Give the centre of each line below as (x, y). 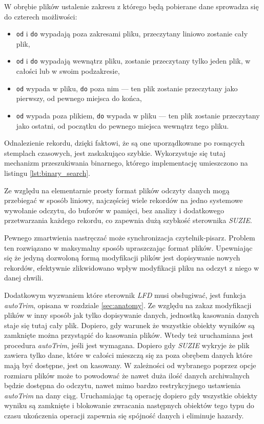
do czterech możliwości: (41, 16)
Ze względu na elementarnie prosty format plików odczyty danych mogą (117, 190)
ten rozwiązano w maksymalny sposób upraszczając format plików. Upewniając (128, 247)
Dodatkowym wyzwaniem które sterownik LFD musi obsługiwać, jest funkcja (125, 295)
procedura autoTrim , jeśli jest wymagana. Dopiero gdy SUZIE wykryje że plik (127, 345)
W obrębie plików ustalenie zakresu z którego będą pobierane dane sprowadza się (131, 6)
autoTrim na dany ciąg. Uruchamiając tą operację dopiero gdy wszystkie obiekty (131, 395)
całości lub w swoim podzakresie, (68, 71)
